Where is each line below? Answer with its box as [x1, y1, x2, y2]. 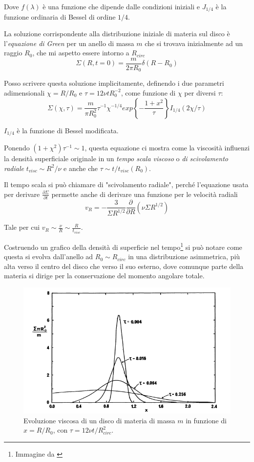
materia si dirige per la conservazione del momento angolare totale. [4, 270, 205, 281]
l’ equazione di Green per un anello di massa [4, 38, 134, 48]
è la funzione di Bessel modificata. [17, 125, 119, 135]
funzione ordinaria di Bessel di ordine [4, 12, 116, 22]
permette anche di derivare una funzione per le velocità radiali [51, 189, 238, 199]
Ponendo [4, 142, 30, 152]
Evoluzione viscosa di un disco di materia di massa [23, 415, 175, 425]
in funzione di [186, 415, 227, 425]
